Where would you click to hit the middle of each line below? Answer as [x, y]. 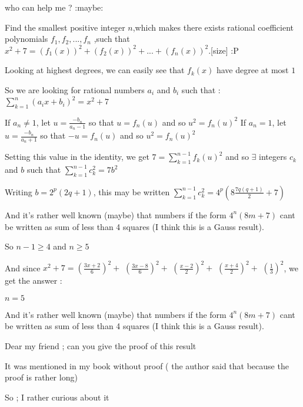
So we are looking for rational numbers [75, 89]
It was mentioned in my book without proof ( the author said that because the [147, 365]
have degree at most [252, 70]
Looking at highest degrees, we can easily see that [95, 70]
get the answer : [34, 280]
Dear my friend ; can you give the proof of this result [101, 345]
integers [273, 157]
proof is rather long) [41, 377]
